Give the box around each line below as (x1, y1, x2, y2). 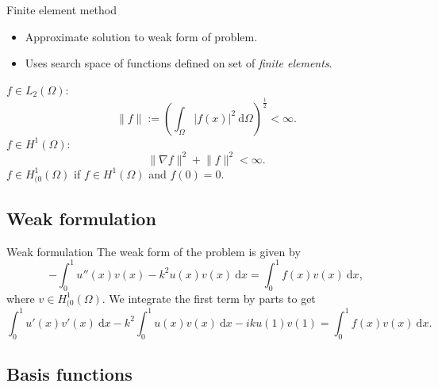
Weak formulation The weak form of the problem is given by (6, 243, 301, 259)
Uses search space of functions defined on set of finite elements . (25, 55, 332, 71)
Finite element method (6, 2, 117, 17)
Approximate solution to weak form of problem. (25, 28, 258, 44)
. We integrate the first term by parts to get (102, 289, 316, 306)
